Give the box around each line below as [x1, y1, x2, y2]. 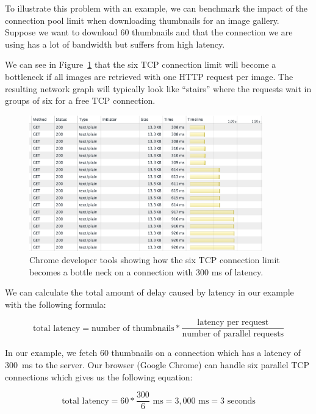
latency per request [197, 318, 269, 327]
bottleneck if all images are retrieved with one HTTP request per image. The [5, 70, 293, 82]
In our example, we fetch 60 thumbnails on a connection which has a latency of [5, 346, 301, 359]
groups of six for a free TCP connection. [5, 94, 156, 107]
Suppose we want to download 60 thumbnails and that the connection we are [5, 26, 293, 38]
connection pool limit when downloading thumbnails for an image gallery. [5, 13, 279, 26]
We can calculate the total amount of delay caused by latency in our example [5, 286, 294, 299]
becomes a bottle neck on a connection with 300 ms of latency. [29, 265, 264, 278]
